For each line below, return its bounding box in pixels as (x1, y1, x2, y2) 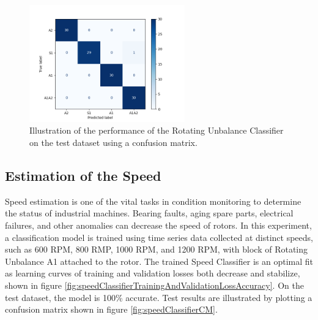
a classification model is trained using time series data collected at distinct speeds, (5, 230, 313, 243)
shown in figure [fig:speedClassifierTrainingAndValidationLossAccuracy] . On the (5, 278, 304, 291)
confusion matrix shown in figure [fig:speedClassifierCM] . (5, 303, 218, 316)
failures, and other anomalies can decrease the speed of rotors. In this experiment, (5, 218, 312, 231)
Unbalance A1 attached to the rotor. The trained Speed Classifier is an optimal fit (5, 254, 313, 267)
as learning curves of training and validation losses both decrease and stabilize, (5, 267, 300, 280)
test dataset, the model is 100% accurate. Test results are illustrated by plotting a (5, 291, 312, 303)
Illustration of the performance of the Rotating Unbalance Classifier (29, 124, 284, 137)
